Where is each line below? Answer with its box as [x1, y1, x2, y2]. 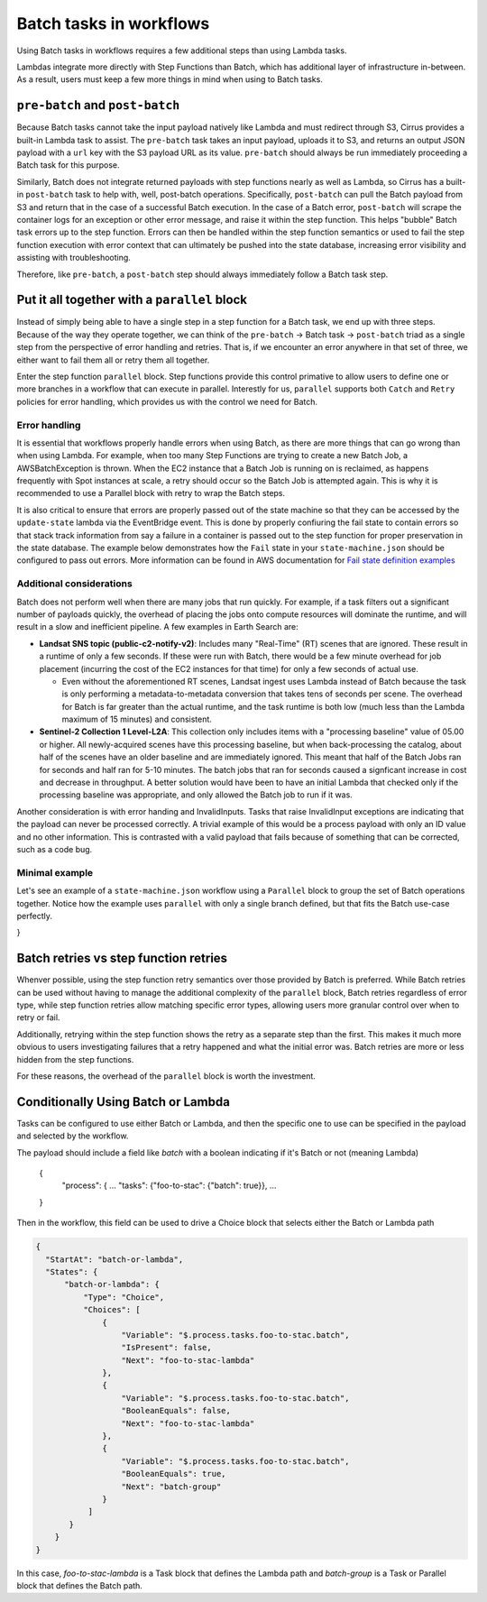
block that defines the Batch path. [16, 1579, 143, 1591]
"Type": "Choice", [82, 1292, 165, 1303]
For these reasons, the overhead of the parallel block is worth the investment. [16, 1070, 316, 1082]
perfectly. [16, 910, 53, 921]
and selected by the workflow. [16, 1130, 129, 1141]
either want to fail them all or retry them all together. [16, 354, 210, 365]
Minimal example [16, 866, 94, 879]
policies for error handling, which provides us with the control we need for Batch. [16, 396, 318, 407]
